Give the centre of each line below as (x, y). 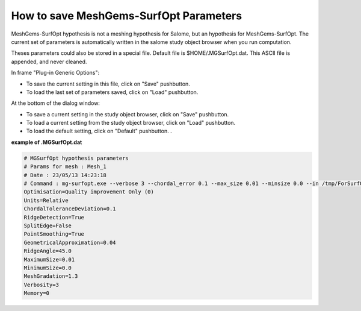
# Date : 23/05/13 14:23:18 (65, 175)
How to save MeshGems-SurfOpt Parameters (127, 16)
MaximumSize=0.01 (49, 259)
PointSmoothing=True (54, 234)
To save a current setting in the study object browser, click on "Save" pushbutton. (128, 114)
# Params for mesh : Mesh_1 (65, 167)
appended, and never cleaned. (49, 61)
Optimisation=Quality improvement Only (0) (89, 192)
